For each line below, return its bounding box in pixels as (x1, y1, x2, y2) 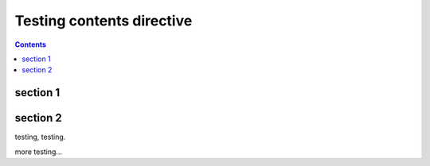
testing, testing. (14, 132, 66, 142)
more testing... (14, 147, 63, 156)
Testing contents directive (14, 12, 193, 29)
